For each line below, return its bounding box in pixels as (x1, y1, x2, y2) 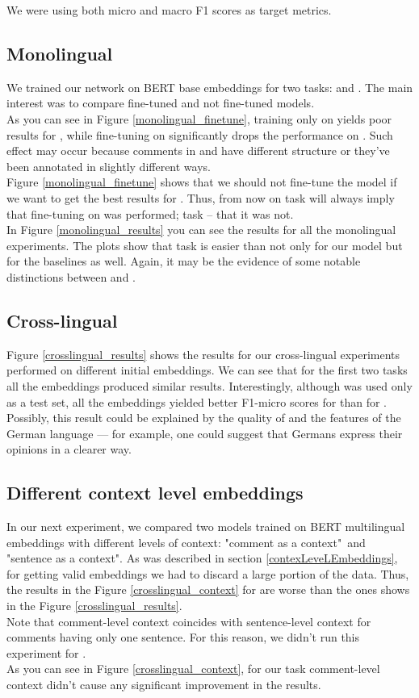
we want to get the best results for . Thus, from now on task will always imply (6, 189, 395, 206)
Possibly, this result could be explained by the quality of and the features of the (6, 409, 401, 426)
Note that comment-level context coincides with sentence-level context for (6, 612, 371, 629)
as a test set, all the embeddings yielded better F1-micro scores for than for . (6, 393, 387, 410)
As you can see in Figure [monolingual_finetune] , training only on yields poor (6, 110, 392, 127)
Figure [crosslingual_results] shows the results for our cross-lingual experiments (6, 345, 400, 362)
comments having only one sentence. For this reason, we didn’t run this (6, 629, 360, 646)
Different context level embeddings (6, 480, 304, 505)
